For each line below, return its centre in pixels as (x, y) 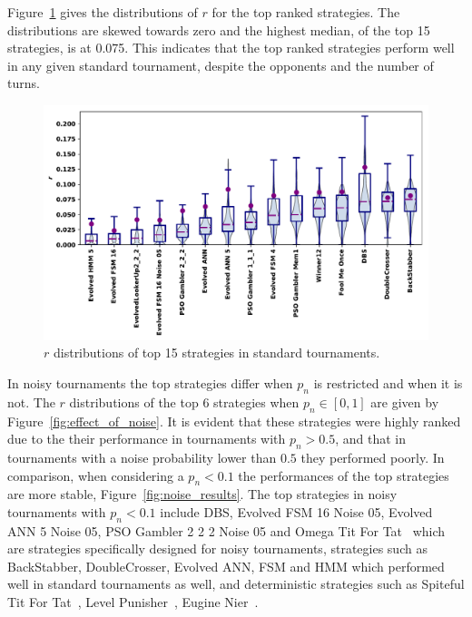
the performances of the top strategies (344, 475)
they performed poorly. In (373, 457)
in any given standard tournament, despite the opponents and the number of (221, 65)
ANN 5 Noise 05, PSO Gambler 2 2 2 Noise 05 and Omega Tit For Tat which (226, 530)
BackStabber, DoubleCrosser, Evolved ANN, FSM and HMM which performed (226, 566)
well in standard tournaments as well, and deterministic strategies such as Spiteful (236, 584)
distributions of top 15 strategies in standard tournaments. (216, 353)
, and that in (371, 439)
